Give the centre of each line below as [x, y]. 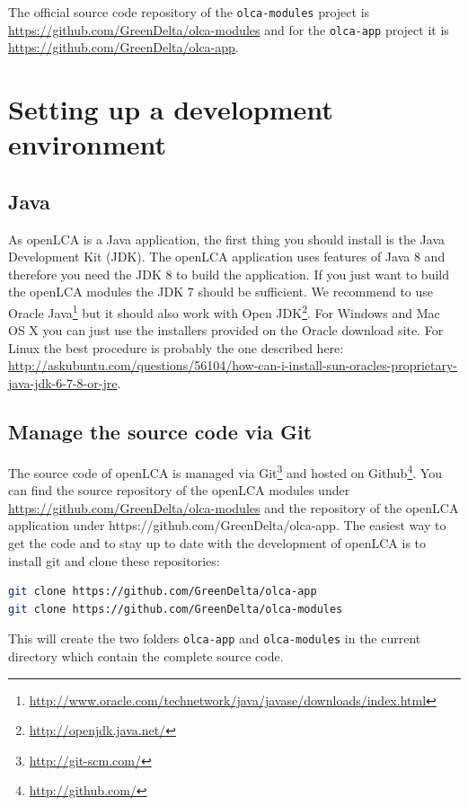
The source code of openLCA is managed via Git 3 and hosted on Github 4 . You [225, 471]
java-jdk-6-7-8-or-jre [63, 383]
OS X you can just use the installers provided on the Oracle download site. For [226, 330]
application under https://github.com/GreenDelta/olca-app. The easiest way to [227, 525]
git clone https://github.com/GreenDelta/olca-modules [176, 609]
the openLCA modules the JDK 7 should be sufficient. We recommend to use [221, 292]
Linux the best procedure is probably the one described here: [176, 347]
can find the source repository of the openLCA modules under [179, 490]
